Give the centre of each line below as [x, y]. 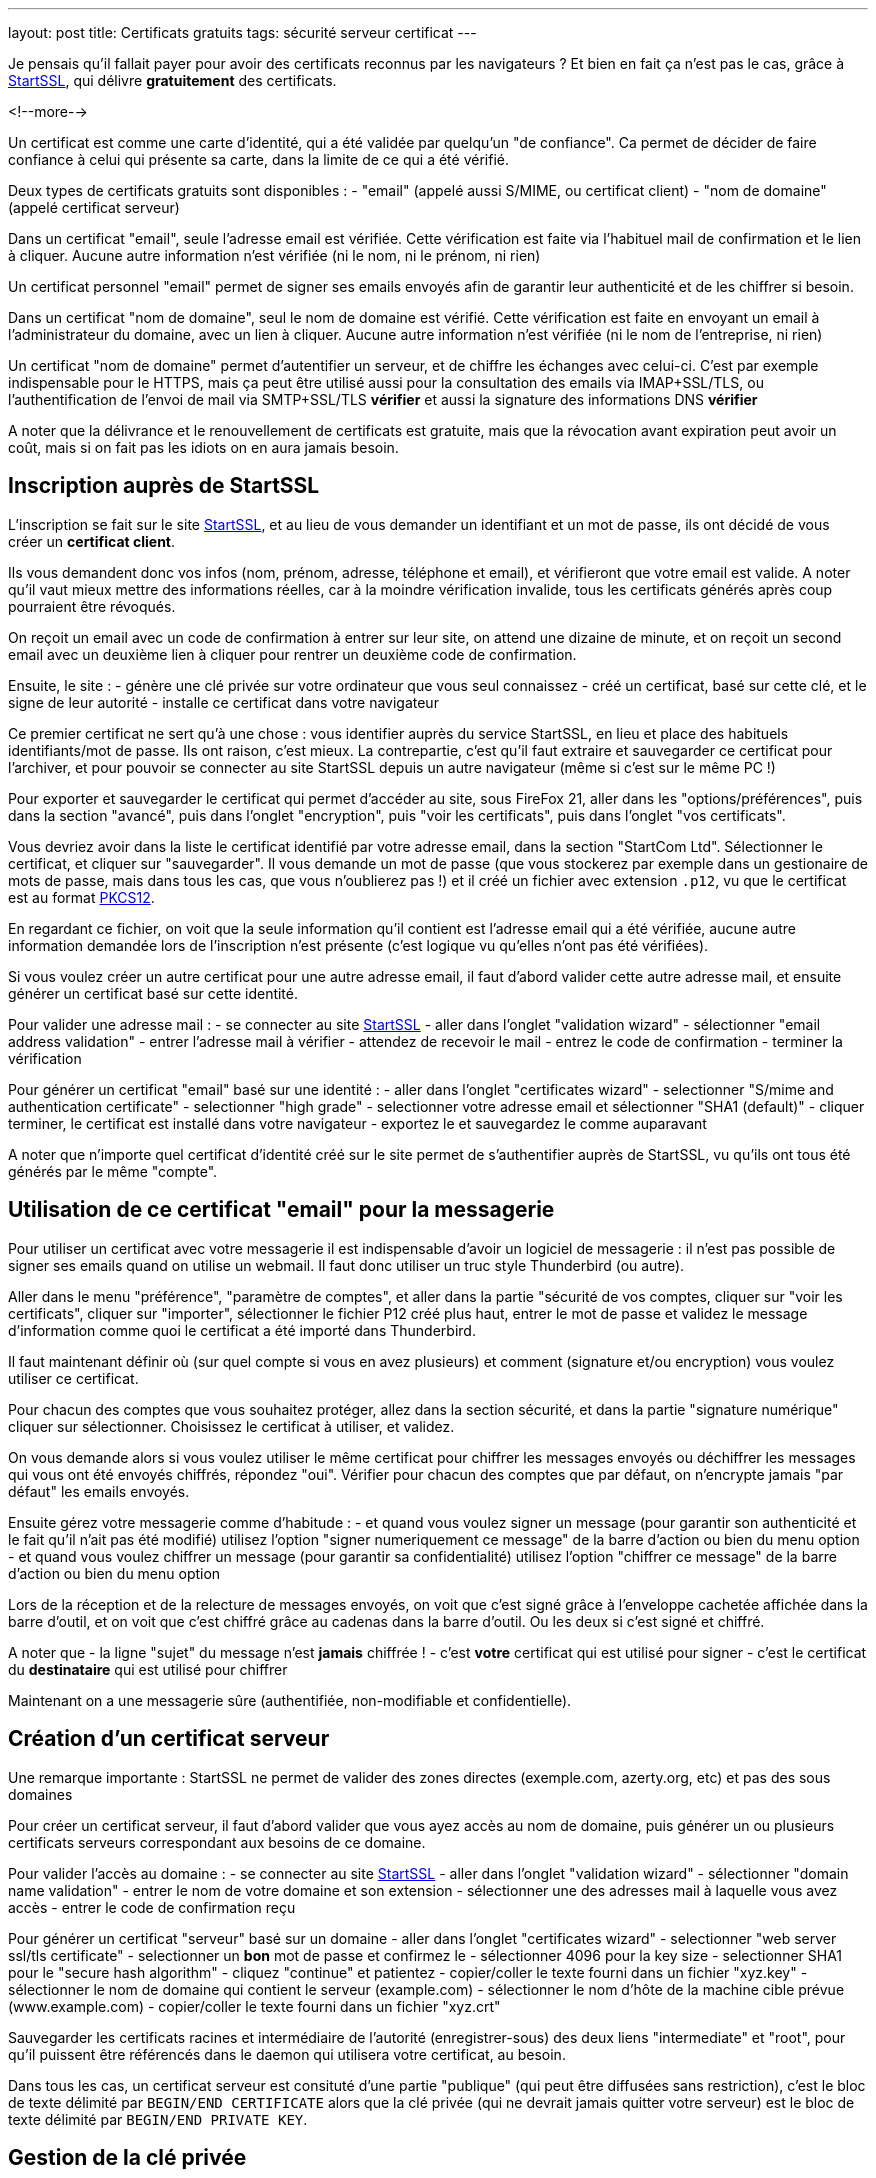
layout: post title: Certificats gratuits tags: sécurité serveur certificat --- [242, 32]
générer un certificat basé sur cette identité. [153, 993]
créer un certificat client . [92, 541]
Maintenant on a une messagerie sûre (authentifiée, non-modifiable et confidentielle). [290, 1700]
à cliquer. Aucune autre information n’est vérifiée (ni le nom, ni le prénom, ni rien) [274, 255]
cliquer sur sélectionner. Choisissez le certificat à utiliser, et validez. [231, 1426]
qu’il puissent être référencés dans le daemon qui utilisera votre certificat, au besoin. [287, 2054]
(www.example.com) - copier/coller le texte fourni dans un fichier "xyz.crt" [254, 2006]
